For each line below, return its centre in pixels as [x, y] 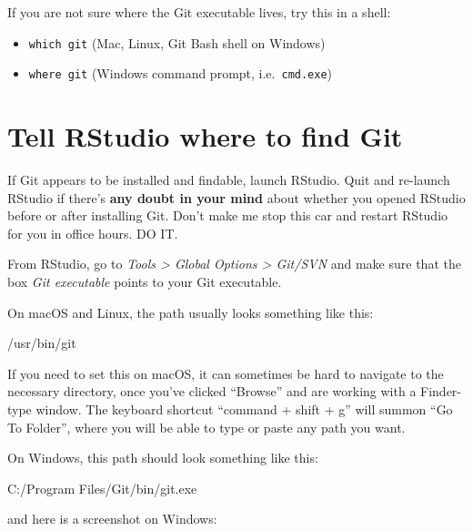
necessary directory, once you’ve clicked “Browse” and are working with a [212, 391]
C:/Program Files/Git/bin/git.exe [102, 488]
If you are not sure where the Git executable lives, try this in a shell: [199, 12]
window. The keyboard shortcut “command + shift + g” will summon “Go [244, 408]
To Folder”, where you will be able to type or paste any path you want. [206, 427]
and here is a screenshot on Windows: [112, 519]
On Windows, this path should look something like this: [163, 458]
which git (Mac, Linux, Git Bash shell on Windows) [177, 42]
